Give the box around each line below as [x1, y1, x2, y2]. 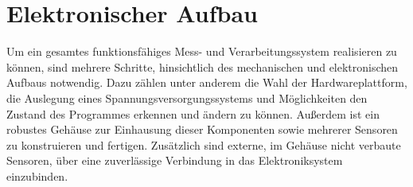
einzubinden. [6, 167, 68, 184]
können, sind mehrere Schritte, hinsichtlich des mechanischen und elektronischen [6, 58, 399, 75]
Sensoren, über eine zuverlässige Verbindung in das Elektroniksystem [6, 152, 343, 169]
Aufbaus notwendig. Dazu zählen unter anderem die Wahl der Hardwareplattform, [6, 74, 407, 91]
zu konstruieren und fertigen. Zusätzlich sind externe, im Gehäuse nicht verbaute [6, 136, 401, 153]
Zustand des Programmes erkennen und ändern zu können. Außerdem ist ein [6, 105, 380, 122]
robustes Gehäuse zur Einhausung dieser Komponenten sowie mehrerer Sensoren [6, 121, 398, 138]
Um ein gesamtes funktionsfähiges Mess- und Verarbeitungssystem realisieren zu [6, 43, 397, 60]
